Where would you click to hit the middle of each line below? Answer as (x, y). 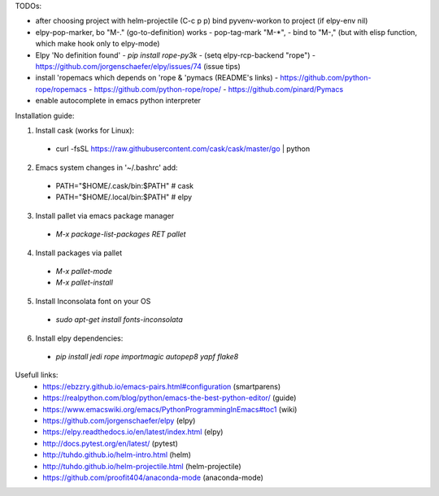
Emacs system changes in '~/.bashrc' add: (106, 168)
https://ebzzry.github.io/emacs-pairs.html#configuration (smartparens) (162, 386)
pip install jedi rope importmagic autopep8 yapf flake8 (147, 356)
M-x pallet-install (85, 283)
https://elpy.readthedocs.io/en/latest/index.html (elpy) (133, 432)
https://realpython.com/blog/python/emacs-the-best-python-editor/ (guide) (170, 398)
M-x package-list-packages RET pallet (121, 234)
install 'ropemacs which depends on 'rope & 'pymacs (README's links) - (157, 78)
